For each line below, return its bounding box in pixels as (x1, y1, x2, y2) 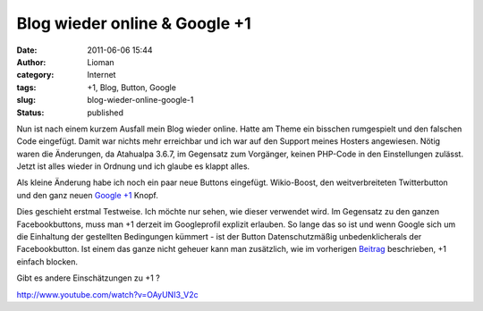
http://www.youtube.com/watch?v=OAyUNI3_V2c (16, 289, 199, 299)
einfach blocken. (16, 256, 79, 267)
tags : (16, 81, 37, 93)
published (87, 107, 124, 118)
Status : (16, 107, 45, 118)
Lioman (87, 56, 115, 67)
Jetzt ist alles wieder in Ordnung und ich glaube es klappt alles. (16, 161, 250, 172)
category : (16, 70, 55, 80)
